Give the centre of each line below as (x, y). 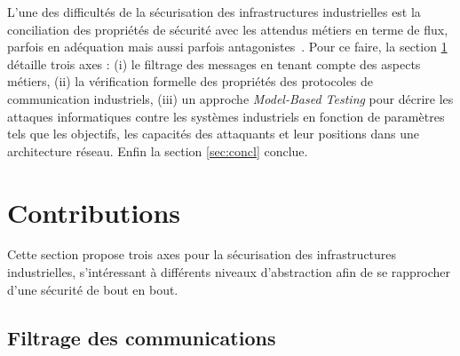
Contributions (94, 212)
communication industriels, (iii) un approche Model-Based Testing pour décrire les (230, 98)
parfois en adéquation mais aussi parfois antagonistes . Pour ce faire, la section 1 (227, 47)
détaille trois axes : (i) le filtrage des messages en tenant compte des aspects (214, 63)
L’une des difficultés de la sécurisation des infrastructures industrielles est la (214, 12)
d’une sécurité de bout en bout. (93, 289)
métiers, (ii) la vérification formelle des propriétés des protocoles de (190, 81)
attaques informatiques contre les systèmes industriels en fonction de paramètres (226, 116)
